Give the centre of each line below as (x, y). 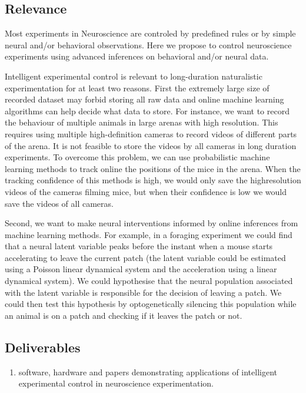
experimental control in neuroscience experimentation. (116, 383)
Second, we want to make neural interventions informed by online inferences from (152, 223)
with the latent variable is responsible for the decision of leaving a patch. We (143, 292)
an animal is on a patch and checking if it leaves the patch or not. (124, 315)
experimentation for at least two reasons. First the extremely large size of (137, 87)
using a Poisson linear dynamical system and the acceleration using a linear (141, 269)
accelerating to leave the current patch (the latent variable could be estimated (145, 257)
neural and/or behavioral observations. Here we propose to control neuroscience (148, 44)
